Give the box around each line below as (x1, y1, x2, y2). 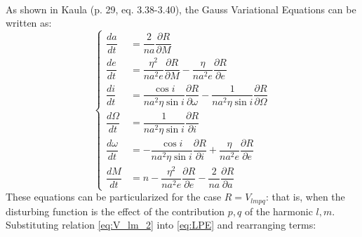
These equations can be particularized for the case (6, 189, 222, 204)
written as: (6, 15, 52, 30)
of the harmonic (245, 203, 313, 218)
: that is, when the (265, 189, 345, 204)
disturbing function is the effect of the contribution (6, 203, 225, 218)
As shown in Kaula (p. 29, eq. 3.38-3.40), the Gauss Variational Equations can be (6, 1, 356, 16)
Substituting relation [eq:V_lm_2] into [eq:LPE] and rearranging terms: (6, 217, 316, 232)
